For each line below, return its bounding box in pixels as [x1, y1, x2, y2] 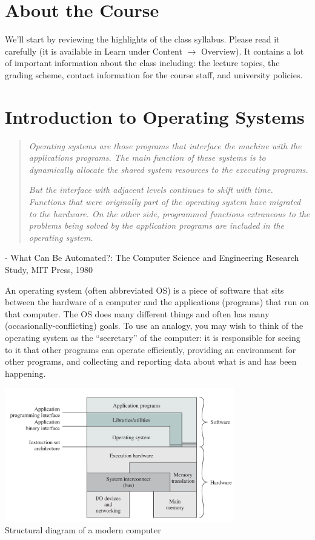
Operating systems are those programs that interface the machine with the [28, 139, 302, 152]
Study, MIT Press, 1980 [5, 263, 93, 275]
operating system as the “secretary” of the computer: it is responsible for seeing [5, 331, 300, 343]
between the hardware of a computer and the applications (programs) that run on [5, 295, 309, 308]
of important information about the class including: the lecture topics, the [5, 56, 280, 69]
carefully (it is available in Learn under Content [5, 44, 182, 57]
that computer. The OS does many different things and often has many [5, 307, 270, 320]
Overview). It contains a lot [201, 44, 304, 57]
